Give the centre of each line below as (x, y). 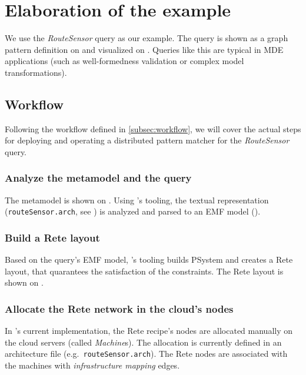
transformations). (36, 72)
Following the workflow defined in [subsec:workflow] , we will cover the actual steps (153, 128)
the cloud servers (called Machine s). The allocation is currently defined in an (143, 342)
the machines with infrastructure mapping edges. (92, 365)
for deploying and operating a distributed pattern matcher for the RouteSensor (147, 140)
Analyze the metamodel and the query (98, 178)
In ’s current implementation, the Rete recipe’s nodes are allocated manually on (149, 331)
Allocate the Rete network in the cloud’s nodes (119, 308)
